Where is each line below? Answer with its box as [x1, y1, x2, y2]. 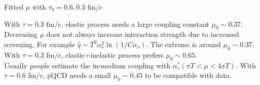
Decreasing [4, 29, 38, 39]
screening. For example [4, 38, 75, 49]
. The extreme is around [146, 38, 221, 49]
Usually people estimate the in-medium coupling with [4, 60, 170, 70]
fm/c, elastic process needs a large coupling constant [46, 18, 209, 29]
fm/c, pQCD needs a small [28, 70, 112, 80]
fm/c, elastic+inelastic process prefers [46, 49, 164, 60]
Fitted [4, 2, 23, 12]
